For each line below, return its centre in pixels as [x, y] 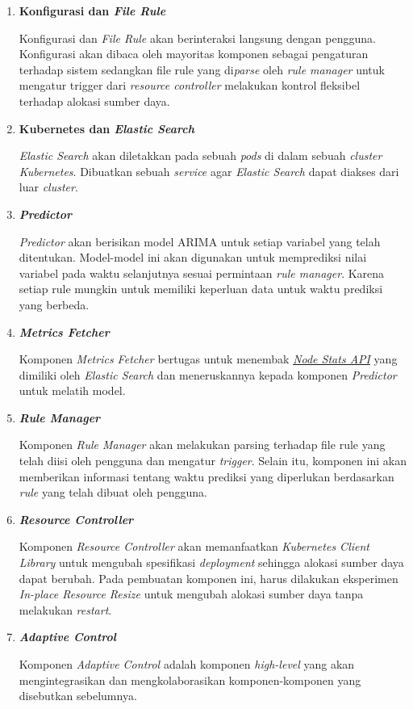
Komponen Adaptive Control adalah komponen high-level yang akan [187, 664]
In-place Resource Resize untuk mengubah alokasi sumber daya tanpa [191, 594]
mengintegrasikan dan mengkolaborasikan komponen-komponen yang [190, 680]
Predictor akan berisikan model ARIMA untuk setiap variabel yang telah [200, 241]
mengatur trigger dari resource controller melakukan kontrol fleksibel [190, 85]
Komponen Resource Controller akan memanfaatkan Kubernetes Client [194, 546]
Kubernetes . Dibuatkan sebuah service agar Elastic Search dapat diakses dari [209, 171]
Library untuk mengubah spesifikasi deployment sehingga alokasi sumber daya [211, 562]
